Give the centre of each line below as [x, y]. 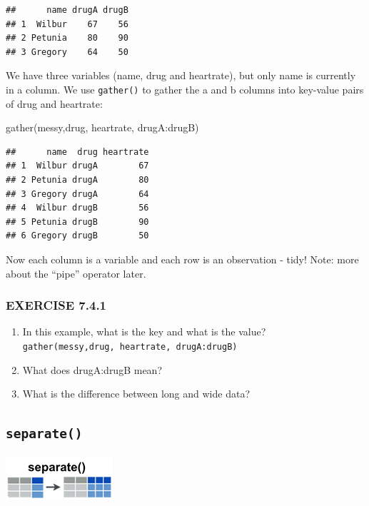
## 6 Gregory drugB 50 [77, 236]
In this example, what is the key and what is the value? [144, 332]
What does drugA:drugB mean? [92, 369]
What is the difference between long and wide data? [136, 394]
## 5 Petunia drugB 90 [77, 222]
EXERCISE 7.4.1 [56, 305]
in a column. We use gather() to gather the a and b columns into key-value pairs [185, 89]
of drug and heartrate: [54, 103]
